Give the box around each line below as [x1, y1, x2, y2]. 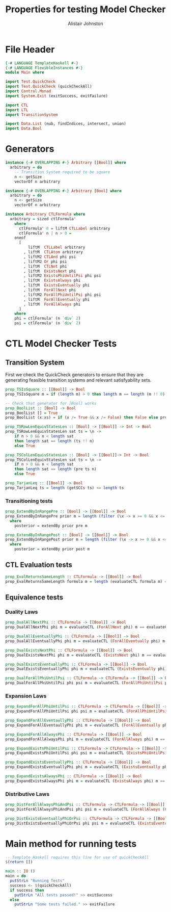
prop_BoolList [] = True [5, 410, 58, 415]
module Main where [5, 70, 44, 75]
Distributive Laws [5, 790, 50, 797]
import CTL [5, 102, 28, 108]
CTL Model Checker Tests [5, 338, 117, 350]
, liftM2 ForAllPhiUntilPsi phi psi [23, 292, 101, 297]
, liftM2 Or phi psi [23, 259, 67, 264]
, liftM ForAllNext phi [23, 288, 76, 293]
